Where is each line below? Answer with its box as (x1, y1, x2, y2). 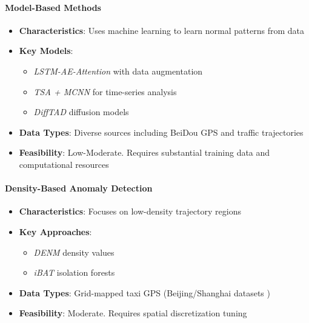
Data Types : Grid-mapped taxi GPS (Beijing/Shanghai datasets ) (19, 286, 270, 299)
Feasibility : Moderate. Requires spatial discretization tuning (19, 307, 247, 319)
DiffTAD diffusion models (33, 105, 129, 118)
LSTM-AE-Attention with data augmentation (33, 64, 203, 77)
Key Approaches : (19, 225, 92, 238)
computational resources (19, 158, 109, 170)
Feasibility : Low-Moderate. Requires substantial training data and (19, 146, 270, 159)
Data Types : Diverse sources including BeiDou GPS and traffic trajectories (19, 125, 304, 138)
